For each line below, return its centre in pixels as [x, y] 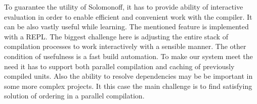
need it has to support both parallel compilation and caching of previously [119, 66]
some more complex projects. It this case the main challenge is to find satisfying [128, 86]
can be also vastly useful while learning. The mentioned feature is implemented [126, 27]
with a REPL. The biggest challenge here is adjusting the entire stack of [116, 36]
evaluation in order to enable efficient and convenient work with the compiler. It [128, 16]
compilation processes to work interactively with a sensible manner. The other [125, 46]
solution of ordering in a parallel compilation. [74, 96]
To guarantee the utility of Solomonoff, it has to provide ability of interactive [124, 7]
